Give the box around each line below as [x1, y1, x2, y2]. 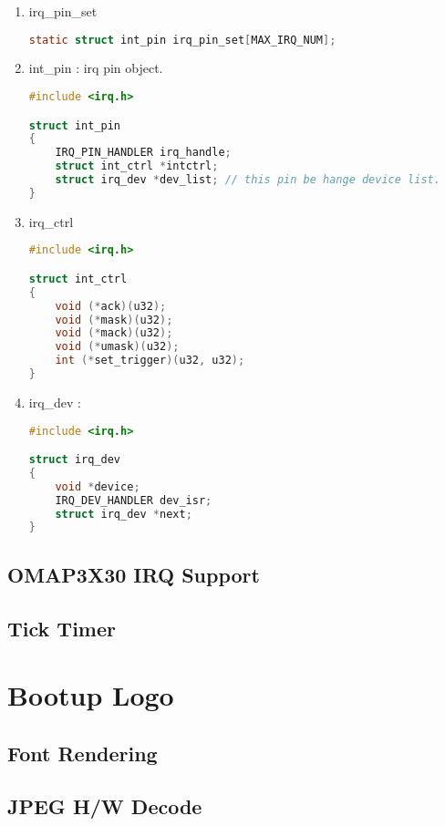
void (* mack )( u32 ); [55, 326, 173, 340]
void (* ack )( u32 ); [55, 299, 167, 313]
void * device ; [55, 480, 140, 493]
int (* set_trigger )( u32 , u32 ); [55, 354, 245, 367]
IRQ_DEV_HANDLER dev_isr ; [55, 493, 212, 507]
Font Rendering [7, 738, 158, 767]
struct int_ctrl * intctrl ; [55, 160, 219, 173]
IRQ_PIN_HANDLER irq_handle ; [55, 146, 232, 160]
